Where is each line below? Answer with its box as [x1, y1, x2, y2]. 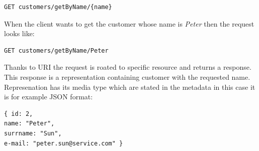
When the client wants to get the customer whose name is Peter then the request [4, 18, 254, 29]
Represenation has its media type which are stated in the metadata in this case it [4, 81, 255, 92]
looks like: [4, 28, 35, 39]
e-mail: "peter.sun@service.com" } [4, 139, 123, 147]
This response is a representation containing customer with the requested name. [4, 71, 250, 82]
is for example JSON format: [4, 91, 93, 102]
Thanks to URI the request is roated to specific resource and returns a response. [4, 62, 251, 72]
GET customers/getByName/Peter [4, 47, 109, 54]
